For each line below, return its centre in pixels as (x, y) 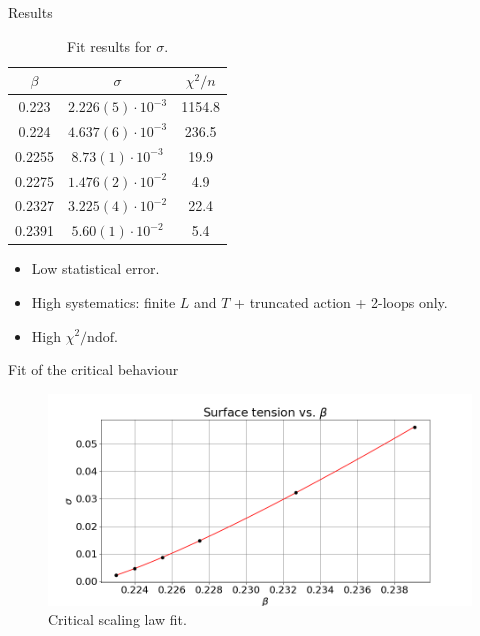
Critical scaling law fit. (117, 619)
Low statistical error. (95, 268)
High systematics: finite (103, 301)
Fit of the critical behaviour (93, 369)
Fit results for (109, 45)
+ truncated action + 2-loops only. (341, 301)
